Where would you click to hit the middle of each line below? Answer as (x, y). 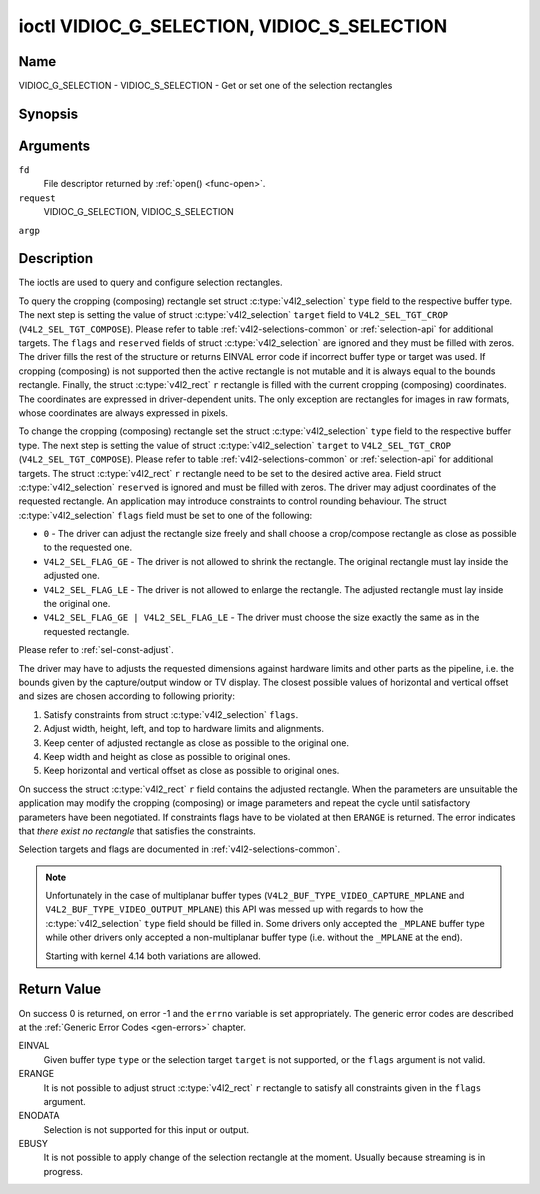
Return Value (60, 989)
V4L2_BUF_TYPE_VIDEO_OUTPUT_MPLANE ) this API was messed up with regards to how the (234, 909)
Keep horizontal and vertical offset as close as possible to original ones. (191, 771)
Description (56, 258)
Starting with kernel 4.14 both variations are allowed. (153, 956)
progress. (63, 1171)
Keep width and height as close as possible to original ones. (167, 756)
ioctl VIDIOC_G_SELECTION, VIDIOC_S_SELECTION (233, 26)
